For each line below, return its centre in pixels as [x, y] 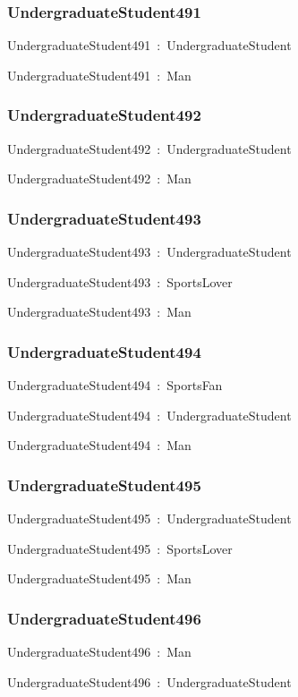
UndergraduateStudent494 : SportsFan [115, 385]
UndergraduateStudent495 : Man [99, 578]
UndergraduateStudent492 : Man [99, 178]
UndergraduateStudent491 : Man [99, 75]
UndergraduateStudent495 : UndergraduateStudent [149, 518]
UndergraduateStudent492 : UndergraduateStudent [149, 148]
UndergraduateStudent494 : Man [99, 445]
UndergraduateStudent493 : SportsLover [120, 281]
